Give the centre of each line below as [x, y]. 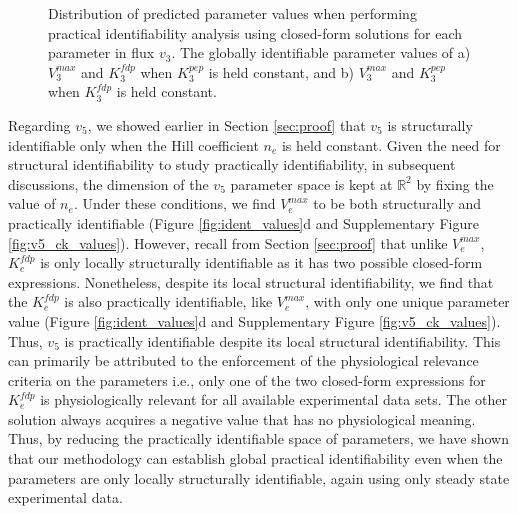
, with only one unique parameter [407, 301]
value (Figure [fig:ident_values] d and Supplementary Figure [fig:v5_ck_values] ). [254, 320]
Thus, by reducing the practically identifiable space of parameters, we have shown [258, 438]
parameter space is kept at [311, 183]
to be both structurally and [397, 203]
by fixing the [455, 183]
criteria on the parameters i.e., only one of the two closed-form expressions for [247, 379]
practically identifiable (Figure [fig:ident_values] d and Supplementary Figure [243, 222]
